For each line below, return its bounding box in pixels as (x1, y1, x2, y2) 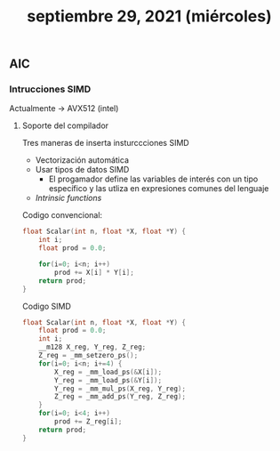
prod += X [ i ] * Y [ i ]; (54, 268, 135, 277)
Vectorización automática (35, 155, 129, 165)
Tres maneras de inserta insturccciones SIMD (21, 138, 189, 149)
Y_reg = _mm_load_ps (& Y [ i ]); (54, 375, 163, 384)
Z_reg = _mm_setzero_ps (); (38, 351, 139, 360)
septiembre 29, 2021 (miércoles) (26, 6, 273, 27)
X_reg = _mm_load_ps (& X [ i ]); (54, 367, 163, 376)
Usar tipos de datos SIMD (35, 165, 130, 175)
